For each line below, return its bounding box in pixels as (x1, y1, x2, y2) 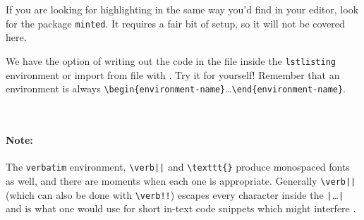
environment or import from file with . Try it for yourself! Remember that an (6, 67, 340, 82)
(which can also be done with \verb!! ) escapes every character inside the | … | (6, 187, 344, 202)
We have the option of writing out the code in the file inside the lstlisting (6, 53, 336, 68)
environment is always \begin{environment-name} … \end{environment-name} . (6, 81, 346, 96)
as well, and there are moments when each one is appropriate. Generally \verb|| (6, 173, 356, 188)
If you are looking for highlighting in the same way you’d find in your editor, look (6, 2, 359, 16)
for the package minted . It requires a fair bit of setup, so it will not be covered (6, 16, 345, 30)
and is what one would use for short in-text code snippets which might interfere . (6, 201, 356, 216)
